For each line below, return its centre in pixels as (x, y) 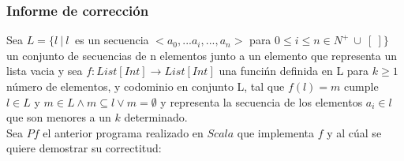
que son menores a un (59, 117)
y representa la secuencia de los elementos (262, 101)
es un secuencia (112, 40)
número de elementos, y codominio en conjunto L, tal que (146, 86)
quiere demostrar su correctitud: (84, 148)
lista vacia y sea (45, 71)
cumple (361, 86)
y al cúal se (354, 132)
